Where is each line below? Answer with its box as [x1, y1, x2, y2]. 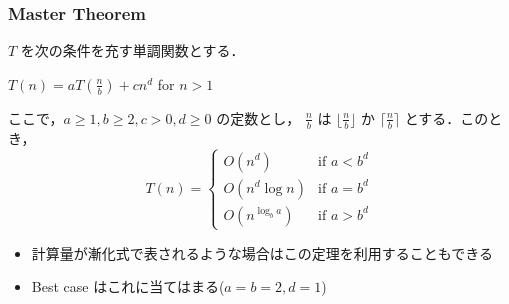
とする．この [404, 107, 489, 128]
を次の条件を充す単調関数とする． [20, 40, 245, 61]
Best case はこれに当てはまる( [31, 276, 225, 297]
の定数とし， [216, 107, 301, 128]
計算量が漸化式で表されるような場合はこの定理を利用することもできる [31, 242, 493, 263]
